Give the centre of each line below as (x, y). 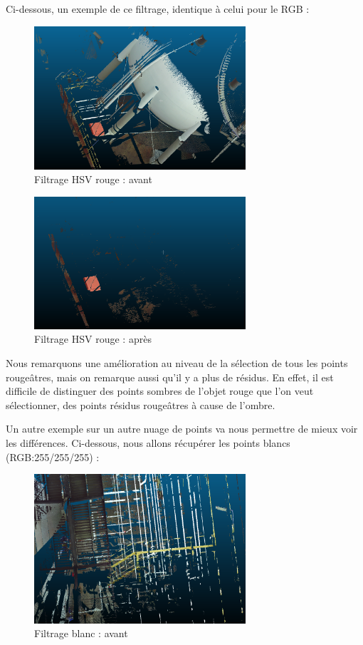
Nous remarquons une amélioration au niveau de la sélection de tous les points (177, 362)
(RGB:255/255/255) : (53, 456)
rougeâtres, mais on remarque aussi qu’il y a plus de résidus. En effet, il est (170, 377)
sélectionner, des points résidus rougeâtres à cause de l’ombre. (141, 404)
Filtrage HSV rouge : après (93, 339)
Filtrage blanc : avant (81, 633)
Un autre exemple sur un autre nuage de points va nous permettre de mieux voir (182, 429)
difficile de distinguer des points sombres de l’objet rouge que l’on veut (160, 391)
